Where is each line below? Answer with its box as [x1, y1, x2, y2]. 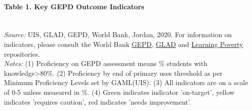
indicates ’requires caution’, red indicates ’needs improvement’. [4, 96, 191, 107]
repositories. [4, 48, 40, 59]
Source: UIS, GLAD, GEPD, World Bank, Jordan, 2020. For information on [4, 29, 232, 40]
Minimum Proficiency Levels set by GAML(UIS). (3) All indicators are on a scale [4, 77, 248, 88]
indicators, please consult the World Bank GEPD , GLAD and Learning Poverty [4, 39, 243, 49]
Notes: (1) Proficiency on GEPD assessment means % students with [4, 58, 207, 68]
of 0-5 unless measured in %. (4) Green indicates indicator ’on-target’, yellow [4, 87, 235, 97]
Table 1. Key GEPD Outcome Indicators [4, 1, 144, 11]
